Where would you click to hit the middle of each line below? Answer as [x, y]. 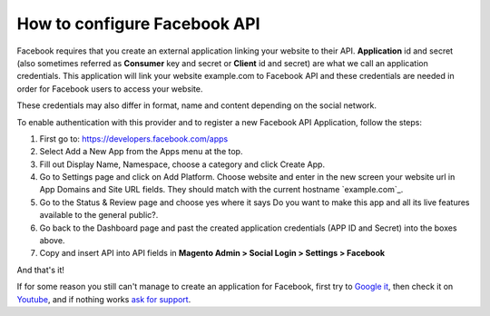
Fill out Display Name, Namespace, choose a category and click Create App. [182, 164]
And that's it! [41, 270]
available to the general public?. [99, 215]
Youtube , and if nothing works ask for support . [104, 299]
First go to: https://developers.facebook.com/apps [134, 138]
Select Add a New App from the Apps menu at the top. [141, 152]
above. [52, 241]
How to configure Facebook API [138, 24]
